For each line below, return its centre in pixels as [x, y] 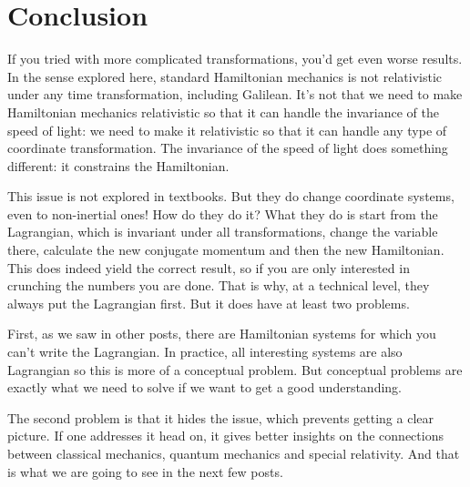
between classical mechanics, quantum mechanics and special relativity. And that [234, 453]
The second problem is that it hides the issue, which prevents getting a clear [220, 417]
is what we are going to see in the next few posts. [145, 471]
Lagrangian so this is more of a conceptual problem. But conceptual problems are [235, 369]
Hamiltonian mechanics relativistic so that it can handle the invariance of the [223, 112]
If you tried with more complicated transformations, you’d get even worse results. [235, 59]
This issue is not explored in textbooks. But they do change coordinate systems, [231, 196]
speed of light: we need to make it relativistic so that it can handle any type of [227, 130]
